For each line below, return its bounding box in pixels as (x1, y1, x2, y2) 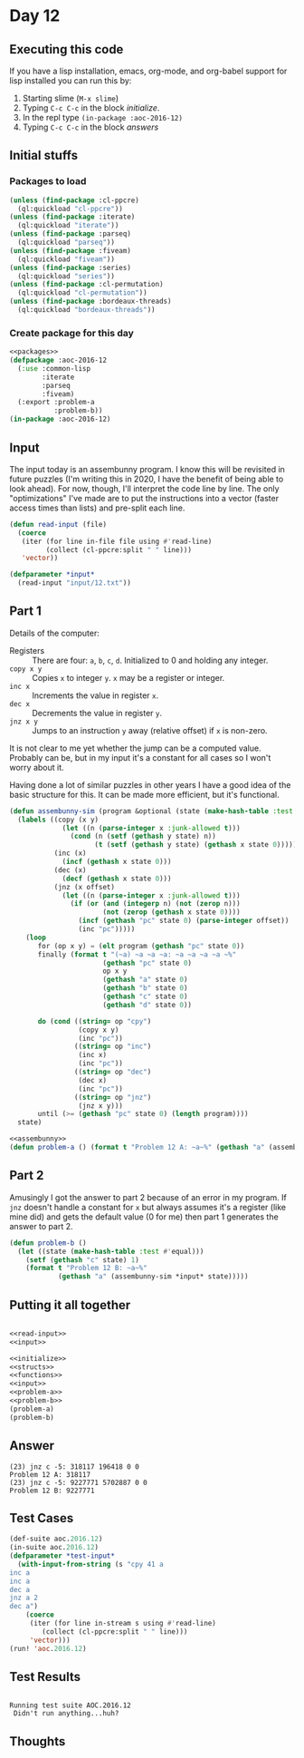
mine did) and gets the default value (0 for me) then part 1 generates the (9, 1211, 279, 1222)
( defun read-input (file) (9, 520, 107, 529)
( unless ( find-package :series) (9, 263, 131, 272)
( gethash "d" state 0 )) (102, 1000, 193, 1009)
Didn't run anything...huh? (13, 1709, 119, 1718)
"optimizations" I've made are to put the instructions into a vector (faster (9, 492, 279, 503)
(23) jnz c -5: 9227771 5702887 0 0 (9, 1478, 147, 1487)
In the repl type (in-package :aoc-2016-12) (22, 112, 184, 122)
